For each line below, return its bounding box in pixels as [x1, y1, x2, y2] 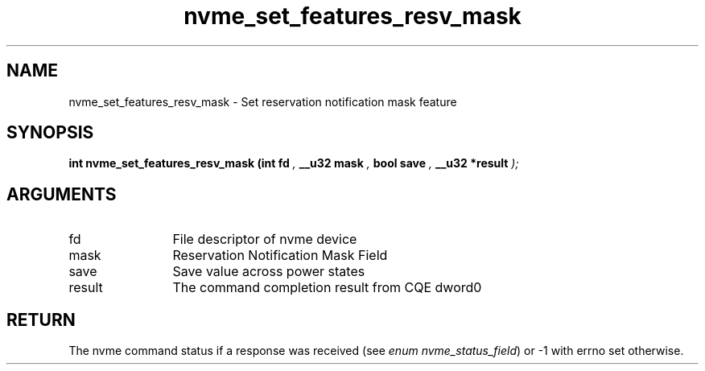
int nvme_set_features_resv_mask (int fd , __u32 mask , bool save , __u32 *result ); [68, 156, 519, 171]
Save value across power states [172, 263, 365, 280]
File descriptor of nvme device [172, 231, 357, 248]
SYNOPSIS [6, 122, 94, 143]
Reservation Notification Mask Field [172, 247, 388, 264]
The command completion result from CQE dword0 [172, 279, 482, 296]
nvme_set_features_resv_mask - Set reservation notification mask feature [68, 94, 457, 109]
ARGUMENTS [6, 183, 117, 204]
